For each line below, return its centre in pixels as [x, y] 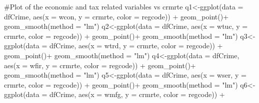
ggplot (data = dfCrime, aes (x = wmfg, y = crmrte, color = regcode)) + [114, 94]
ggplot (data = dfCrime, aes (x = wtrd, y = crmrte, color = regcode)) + [113, 46]
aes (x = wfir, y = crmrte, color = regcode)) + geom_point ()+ [100, 65]
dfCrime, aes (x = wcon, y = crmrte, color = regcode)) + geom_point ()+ [116, 16]
